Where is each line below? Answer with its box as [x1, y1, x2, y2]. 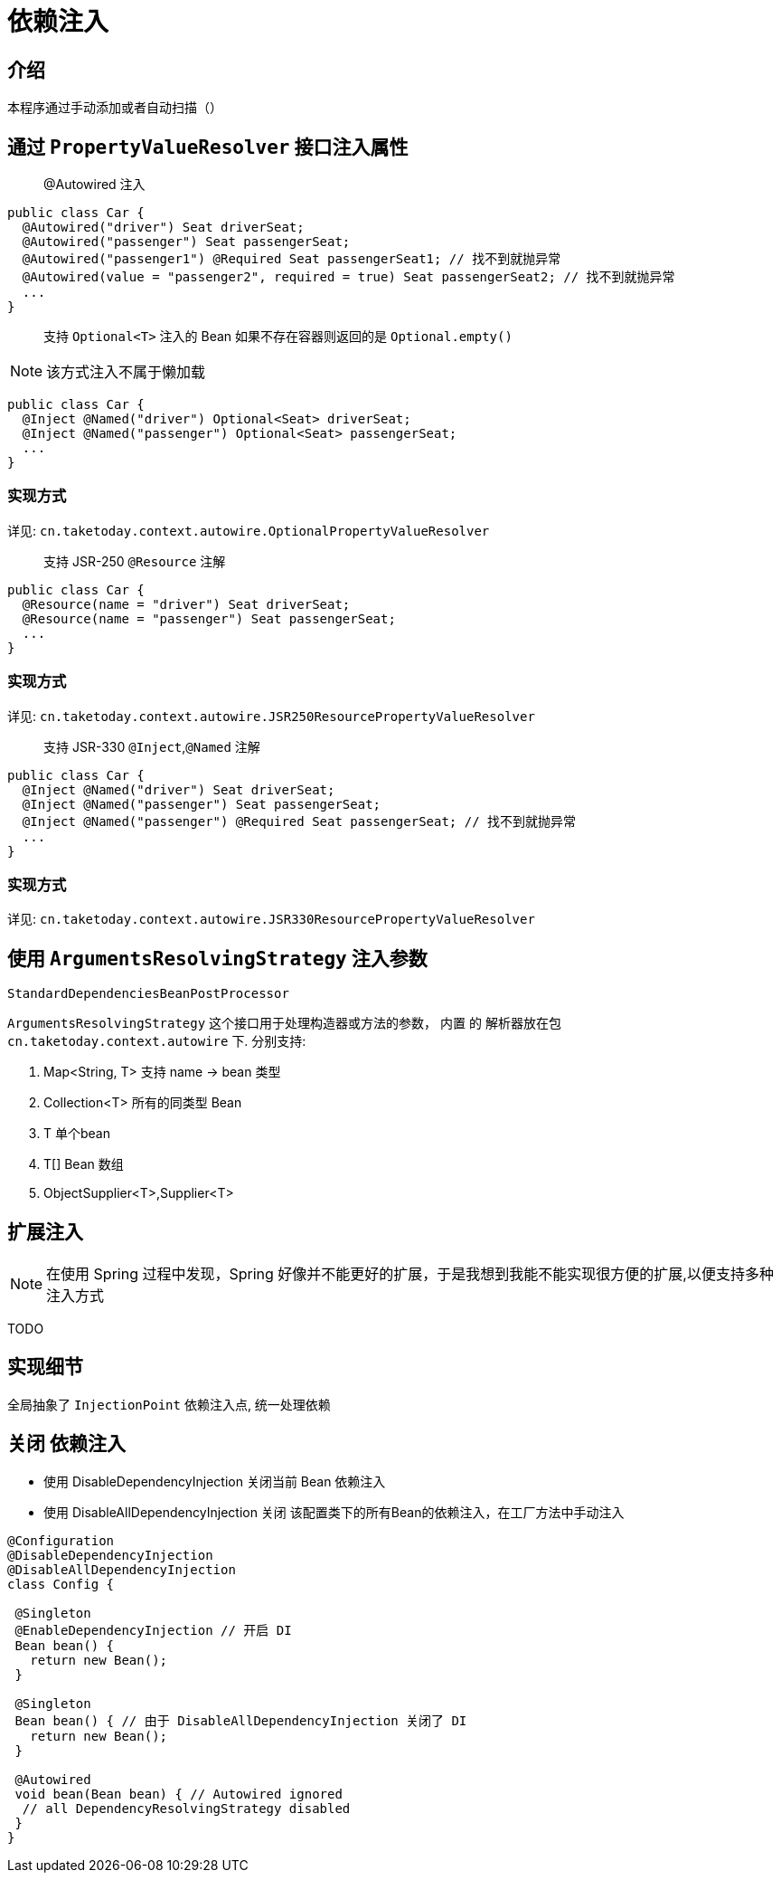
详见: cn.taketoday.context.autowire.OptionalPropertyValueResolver [7, 522, 490, 538]
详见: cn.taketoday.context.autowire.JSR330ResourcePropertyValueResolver [7, 911, 535, 927]
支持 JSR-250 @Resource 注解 [43, 553, 226, 569]
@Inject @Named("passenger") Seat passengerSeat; [22, 796, 381, 812]
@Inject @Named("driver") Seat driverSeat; [22, 782, 335, 797]
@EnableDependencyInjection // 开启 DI [14, 1622, 292, 1638]
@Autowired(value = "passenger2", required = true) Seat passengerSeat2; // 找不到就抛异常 [22, 270, 675, 285]
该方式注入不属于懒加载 [46, 363, 206, 382]
